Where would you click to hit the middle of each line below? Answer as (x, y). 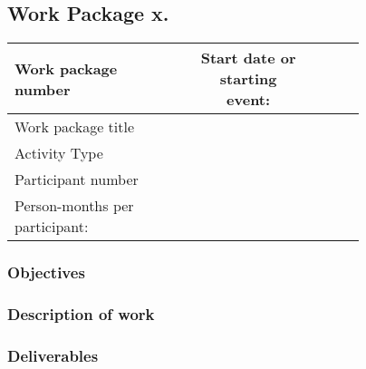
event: (249, 100)
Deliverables (53, 355)
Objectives (46, 272)
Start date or (248, 58)
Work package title (75, 127)
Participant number (77, 180)
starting (248, 79)
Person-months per (74, 206)
